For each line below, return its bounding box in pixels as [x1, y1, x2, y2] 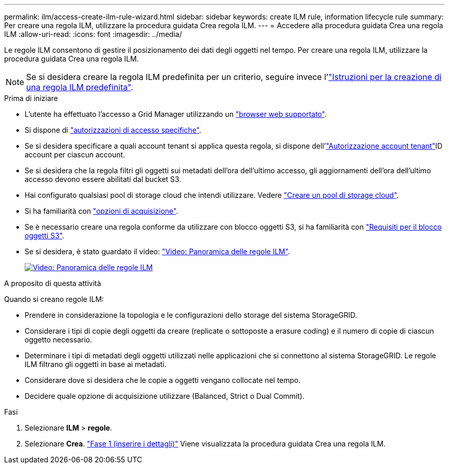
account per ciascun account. [25, 150, 125, 159]
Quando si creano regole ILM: [4, 295, 104, 303]
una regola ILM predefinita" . [26, 82, 133, 92]
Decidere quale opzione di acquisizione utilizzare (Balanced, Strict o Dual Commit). [25, 392, 304, 400]
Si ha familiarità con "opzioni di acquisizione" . [25, 207, 178, 215]
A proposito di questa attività [4, 279, 101, 288]
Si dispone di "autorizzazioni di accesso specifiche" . [25, 126, 201, 134]
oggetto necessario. [25, 335, 92, 344]
